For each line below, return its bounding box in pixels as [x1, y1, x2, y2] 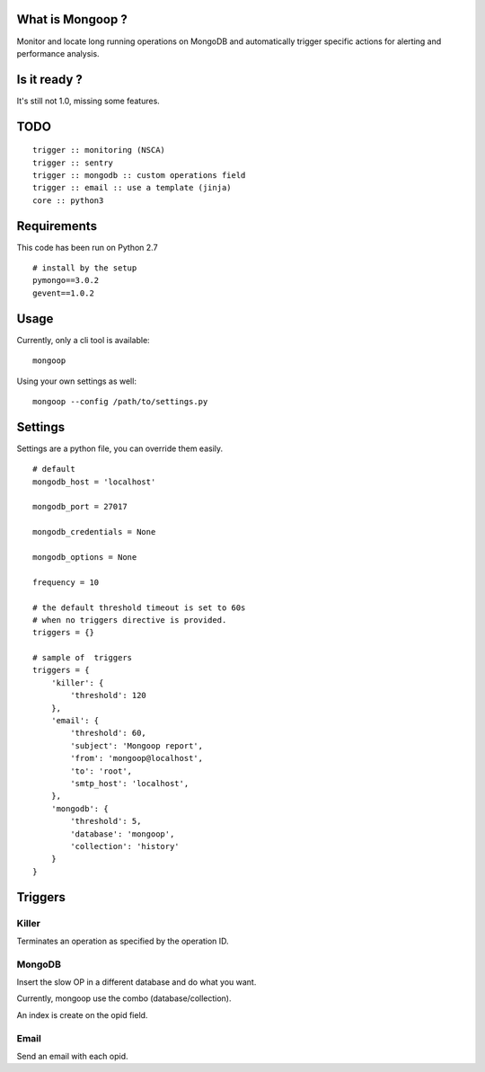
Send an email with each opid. [16, 1050, 128, 1061]
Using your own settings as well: [16, 376, 137, 386]
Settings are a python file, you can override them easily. [16, 443, 224, 454]
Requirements [16, 218, 98, 234]
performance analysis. [16, 48, 100, 58]
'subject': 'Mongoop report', [70, 740, 204, 750]
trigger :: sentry [32, 157, 114, 168]
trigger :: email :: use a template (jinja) [32, 182, 233, 193]
